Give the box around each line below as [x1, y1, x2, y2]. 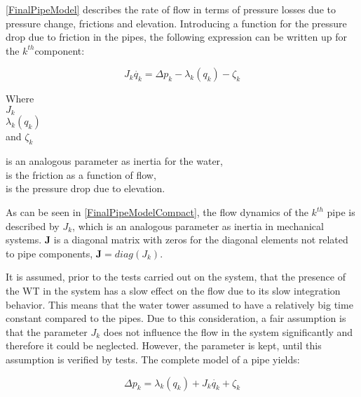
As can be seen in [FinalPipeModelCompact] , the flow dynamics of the [6, 205, 308, 219]
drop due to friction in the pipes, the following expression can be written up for [6, 29, 347, 44]
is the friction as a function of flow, [6, 167, 156, 182]
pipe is [327, 205, 355, 219]
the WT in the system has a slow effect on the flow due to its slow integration [6, 283, 341, 297]
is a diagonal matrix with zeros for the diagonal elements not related [53, 232, 348, 247]
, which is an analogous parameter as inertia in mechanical [72, 218, 324, 233]
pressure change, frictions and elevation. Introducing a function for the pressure [6, 15, 347, 30]
